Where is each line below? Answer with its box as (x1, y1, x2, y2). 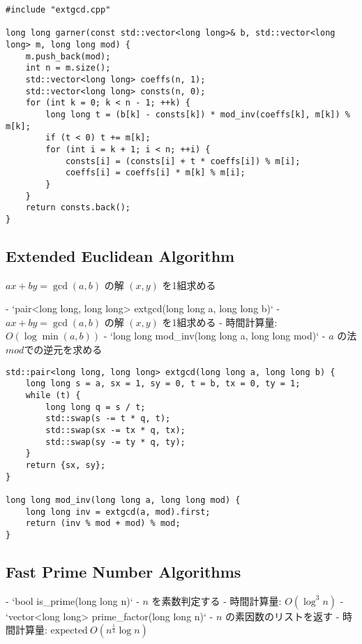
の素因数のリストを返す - (225, 608, 340, 623)
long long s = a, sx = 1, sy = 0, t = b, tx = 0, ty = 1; (25, 379, 301, 389)
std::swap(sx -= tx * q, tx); (45, 425, 186, 435)
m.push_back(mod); (25, 51, 111, 61)
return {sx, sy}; (25, 460, 106, 470)
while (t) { (25, 390, 81, 400)
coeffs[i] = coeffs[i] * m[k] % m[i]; (65, 168, 246, 178)
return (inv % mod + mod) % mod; (25, 518, 181, 529)
